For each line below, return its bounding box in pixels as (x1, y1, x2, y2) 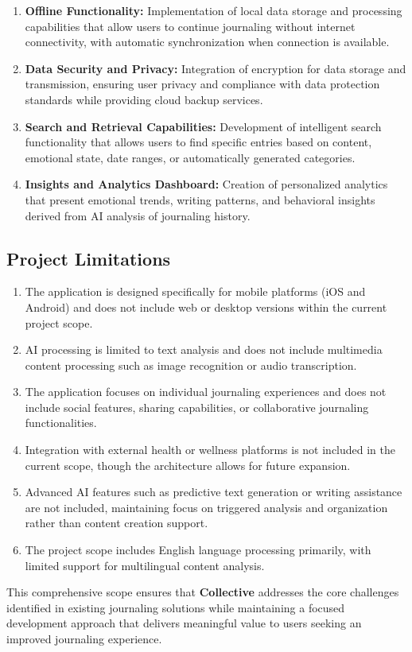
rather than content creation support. (25, 514, 208, 531)
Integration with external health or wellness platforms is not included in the (25, 441, 396, 458)
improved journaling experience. (6, 631, 162, 647)
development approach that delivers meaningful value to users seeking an (6, 615, 362, 631)
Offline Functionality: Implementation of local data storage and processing (25, 2, 402, 18)
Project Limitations (6, 246, 171, 270)
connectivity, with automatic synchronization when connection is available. (25, 33, 390, 50)
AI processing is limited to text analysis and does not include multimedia (25, 341, 383, 358)
